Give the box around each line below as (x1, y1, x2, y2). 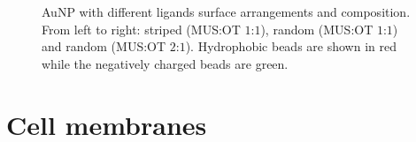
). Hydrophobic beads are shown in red (185, 37, 397, 56)
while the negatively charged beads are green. (42, 54, 289, 72)
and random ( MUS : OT (42, 37, 166, 56)
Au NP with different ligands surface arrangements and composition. (42, 3, 411, 20)
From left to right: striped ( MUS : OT (42, 19, 241, 38)
